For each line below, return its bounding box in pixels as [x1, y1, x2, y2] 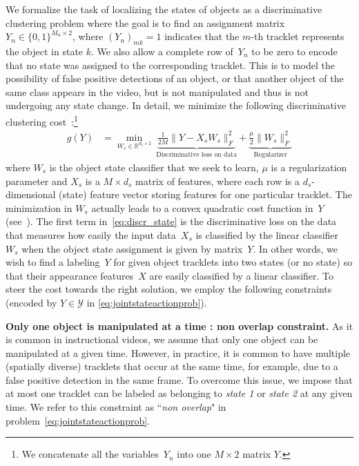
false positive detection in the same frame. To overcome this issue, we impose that [6, 372, 353, 387]
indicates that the [164, 29, 240, 43]
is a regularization [271, 159, 347, 174]
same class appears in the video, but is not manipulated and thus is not [6, 84, 309, 99]
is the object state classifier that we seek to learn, [49, 159, 259, 174]
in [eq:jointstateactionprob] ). [86, 295, 207, 309]
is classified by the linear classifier [195, 227, 339, 242]
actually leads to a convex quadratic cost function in [91, 200, 313, 215]
